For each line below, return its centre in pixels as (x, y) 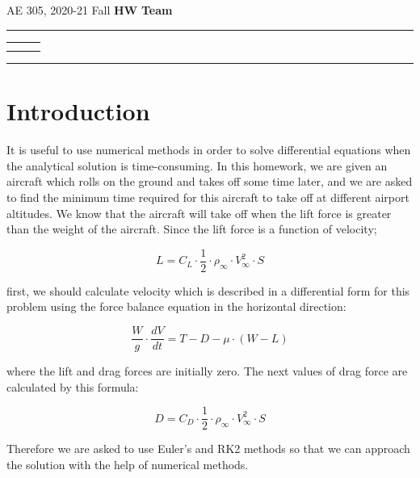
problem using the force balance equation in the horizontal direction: (176, 306)
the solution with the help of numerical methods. (128, 464)
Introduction (78, 111)
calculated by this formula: (73, 386)
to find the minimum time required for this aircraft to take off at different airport (208, 197)
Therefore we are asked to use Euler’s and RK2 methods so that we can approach (208, 449)
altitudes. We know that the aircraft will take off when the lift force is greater (199, 213)
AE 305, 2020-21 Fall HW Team (90, 10)
